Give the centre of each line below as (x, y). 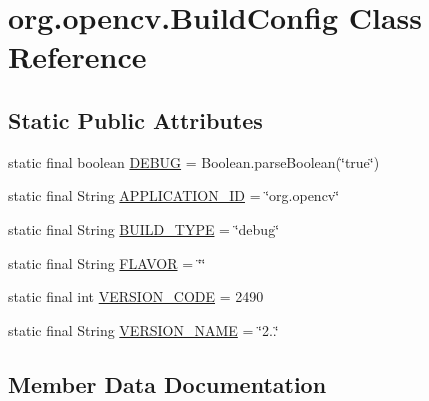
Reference (77, 56)
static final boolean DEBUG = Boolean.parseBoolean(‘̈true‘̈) (194, 161)
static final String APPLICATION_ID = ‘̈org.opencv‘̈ (174, 195)
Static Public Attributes (135, 119)
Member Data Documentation (167, 383)
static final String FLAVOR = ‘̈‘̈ (107, 262)
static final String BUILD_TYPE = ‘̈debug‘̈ (144, 228)
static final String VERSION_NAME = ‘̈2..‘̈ (143, 329)
